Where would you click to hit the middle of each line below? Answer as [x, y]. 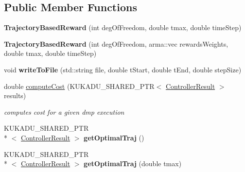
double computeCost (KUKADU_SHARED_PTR [79, 86]
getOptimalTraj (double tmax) [133, 163]
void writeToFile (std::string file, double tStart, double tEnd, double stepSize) [123, 69]
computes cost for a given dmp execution [64, 112]
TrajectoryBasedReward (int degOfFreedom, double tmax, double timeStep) [123, 27]
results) [15, 95]
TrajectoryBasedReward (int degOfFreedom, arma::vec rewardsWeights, [116, 43]
